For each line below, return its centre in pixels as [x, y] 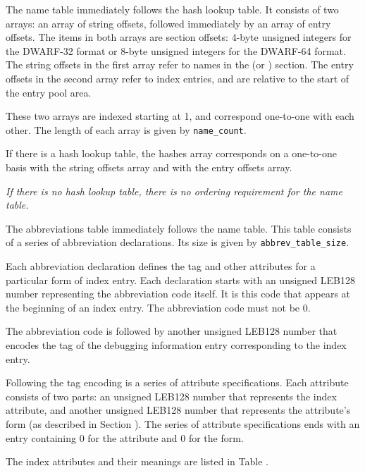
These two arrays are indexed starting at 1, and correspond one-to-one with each [180, 116]
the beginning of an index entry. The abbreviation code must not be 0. [158, 307]
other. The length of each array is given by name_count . [126, 129]
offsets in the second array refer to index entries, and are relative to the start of [178, 78]
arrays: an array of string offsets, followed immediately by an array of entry [168, 23]
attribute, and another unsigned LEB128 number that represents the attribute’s [178, 410]
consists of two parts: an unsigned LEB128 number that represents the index [171, 396]
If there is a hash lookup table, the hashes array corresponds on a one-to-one [172, 153]
